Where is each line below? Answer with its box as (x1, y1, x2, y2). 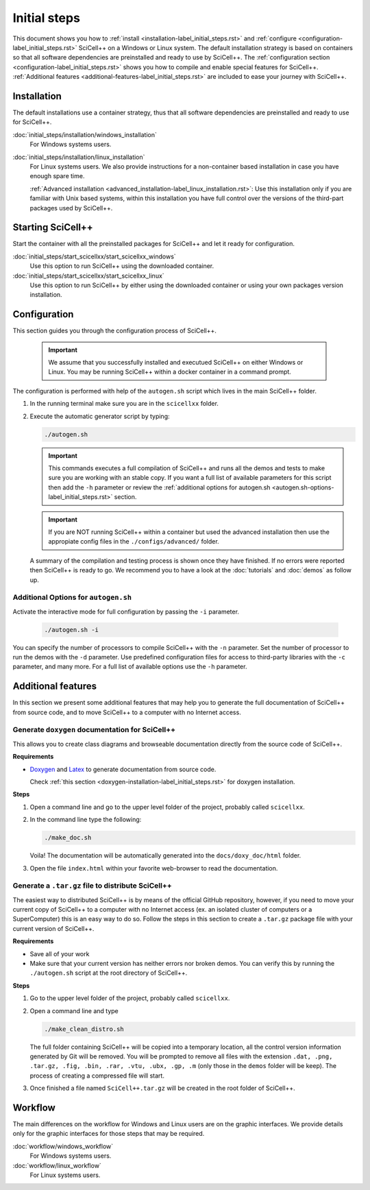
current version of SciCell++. (12, 924, 95, 932)
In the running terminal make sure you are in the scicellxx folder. (29, 400, 219, 408)
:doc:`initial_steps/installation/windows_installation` (12, 130, 157, 138)
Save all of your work (29, 949, 90, 958)
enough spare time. (29, 172, 85, 180)
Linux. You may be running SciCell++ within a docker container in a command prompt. (48, 367, 291, 376)
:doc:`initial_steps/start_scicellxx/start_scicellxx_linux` (12, 271, 164, 280)
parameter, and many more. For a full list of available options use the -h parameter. (12, 662, 247, 671)
